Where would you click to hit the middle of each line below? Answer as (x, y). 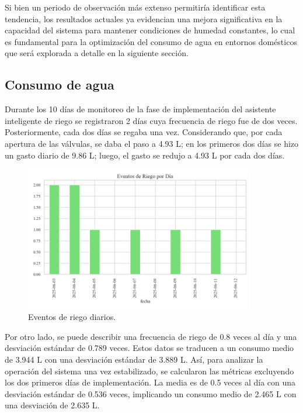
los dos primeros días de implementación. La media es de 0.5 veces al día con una (150, 382)
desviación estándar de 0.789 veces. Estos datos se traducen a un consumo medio (149, 348)
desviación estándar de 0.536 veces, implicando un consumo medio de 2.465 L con (151, 393)
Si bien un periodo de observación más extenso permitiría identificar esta (135, 7)
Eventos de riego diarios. (72, 317)
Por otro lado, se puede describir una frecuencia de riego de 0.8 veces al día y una (151, 336)
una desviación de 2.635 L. (52, 405)
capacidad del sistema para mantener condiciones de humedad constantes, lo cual (150, 30)
